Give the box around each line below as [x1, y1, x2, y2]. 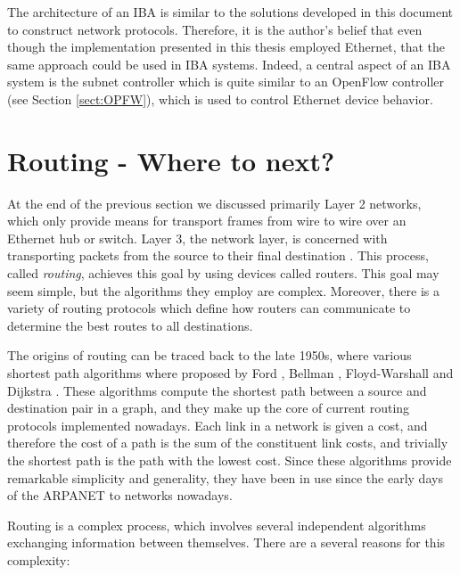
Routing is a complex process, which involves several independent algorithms [7, 515, 426, 534]
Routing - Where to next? [7, 142, 335, 178]
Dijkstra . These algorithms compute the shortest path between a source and [7, 381, 427, 399]
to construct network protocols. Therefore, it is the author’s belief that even [7, 20, 423, 38]
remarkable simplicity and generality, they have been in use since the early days [7, 468, 443, 487]
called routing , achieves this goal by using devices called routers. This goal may [7, 264, 439, 283]
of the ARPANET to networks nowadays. [7, 486, 233, 505]
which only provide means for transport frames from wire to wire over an [7, 211, 407, 230]
